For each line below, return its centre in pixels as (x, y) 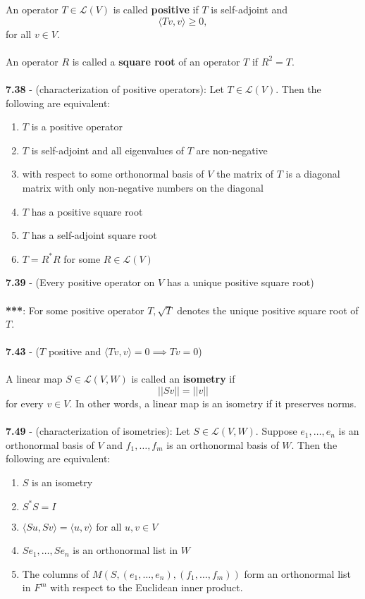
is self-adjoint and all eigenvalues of (108, 150)
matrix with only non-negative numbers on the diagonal (143, 187)
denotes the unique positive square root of (268, 310)
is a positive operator (77, 126)
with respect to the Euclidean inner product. (147, 587)
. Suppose (276, 431)
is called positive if (156, 9)
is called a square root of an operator (156, 61)
